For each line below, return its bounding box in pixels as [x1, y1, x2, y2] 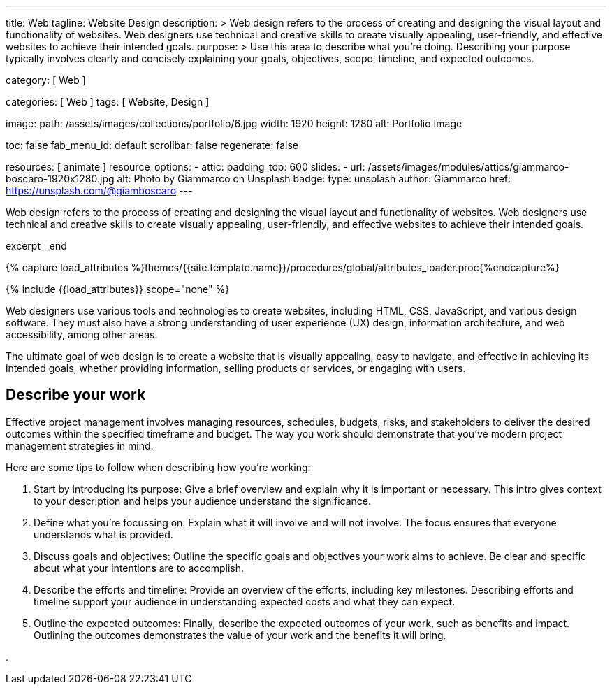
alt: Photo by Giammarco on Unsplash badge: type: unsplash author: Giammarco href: [117, 173, 511, 185]
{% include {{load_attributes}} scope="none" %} [6, 283, 230, 295]
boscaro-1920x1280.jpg [6, 173, 115, 185]
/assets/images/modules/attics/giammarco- [367, 161, 569, 173]
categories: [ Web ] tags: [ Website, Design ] [6, 96, 210, 108]
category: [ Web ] [6, 74, 86, 86]
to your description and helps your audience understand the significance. [34, 494, 372, 507]
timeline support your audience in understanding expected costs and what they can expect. [34, 595, 456, 608]
